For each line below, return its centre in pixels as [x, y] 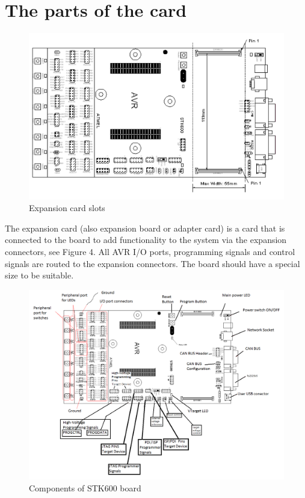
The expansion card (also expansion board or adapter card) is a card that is [145, 228]
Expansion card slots [67, 208]
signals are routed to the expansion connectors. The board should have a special [152, 263]
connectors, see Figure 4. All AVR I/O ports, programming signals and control [150, 252]
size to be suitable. [39, 275]
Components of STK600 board [85, 487]
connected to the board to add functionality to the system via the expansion [146, 240]
